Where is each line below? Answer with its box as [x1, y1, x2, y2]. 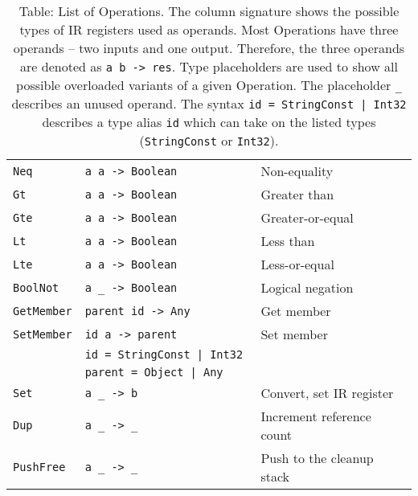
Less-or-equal [260, 255, 334, 273]
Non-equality [260, 162, 334, 180]
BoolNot [13, 281, 59, 294]
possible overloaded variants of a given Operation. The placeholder [16, 76, 391, 94]
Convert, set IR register [260, 383, 394, 402]
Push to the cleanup [260, 449, 374, 467]
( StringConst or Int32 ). [139, 131, 279, 150]
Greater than [260, 185, 334, 203]
